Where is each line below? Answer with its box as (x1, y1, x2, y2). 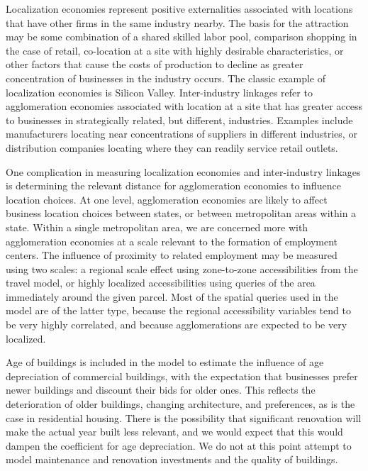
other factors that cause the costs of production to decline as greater (6, 57, 303, 72)
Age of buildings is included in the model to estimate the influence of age (6, 355, 324, 370)
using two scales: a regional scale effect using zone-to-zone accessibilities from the (6, 261, 358, 276)
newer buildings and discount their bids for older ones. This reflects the (6, 382, 316, 397)
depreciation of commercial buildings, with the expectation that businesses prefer (6, 368, 358, 383)
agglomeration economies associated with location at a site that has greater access (6, 99, 363, 113)
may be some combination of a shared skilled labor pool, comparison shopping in (6, 29, 357, 44)
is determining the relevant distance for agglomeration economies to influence (6, 178, 341, 193)
